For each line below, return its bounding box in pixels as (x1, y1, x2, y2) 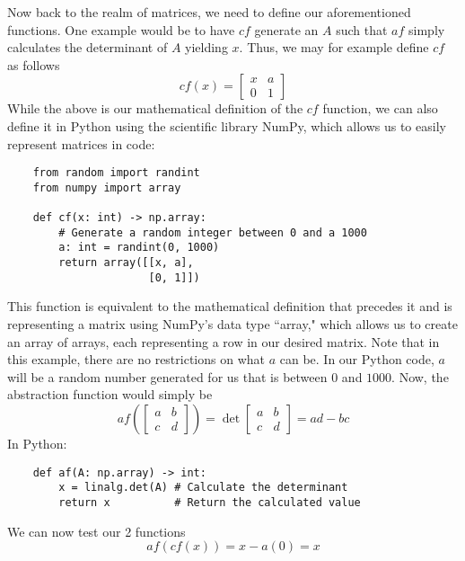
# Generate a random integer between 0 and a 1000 (58, 226, 367, 239)
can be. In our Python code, (279, 350, 434, 369)
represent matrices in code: (7, 134, 155, 153)
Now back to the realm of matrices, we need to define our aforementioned (7, 3, 411, 21)
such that (336, 20, 388, 39)
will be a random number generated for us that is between (7, 367, 328, 386)
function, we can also (322, 99, 438, 118)
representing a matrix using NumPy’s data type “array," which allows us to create (7, 315, 458, 333)
